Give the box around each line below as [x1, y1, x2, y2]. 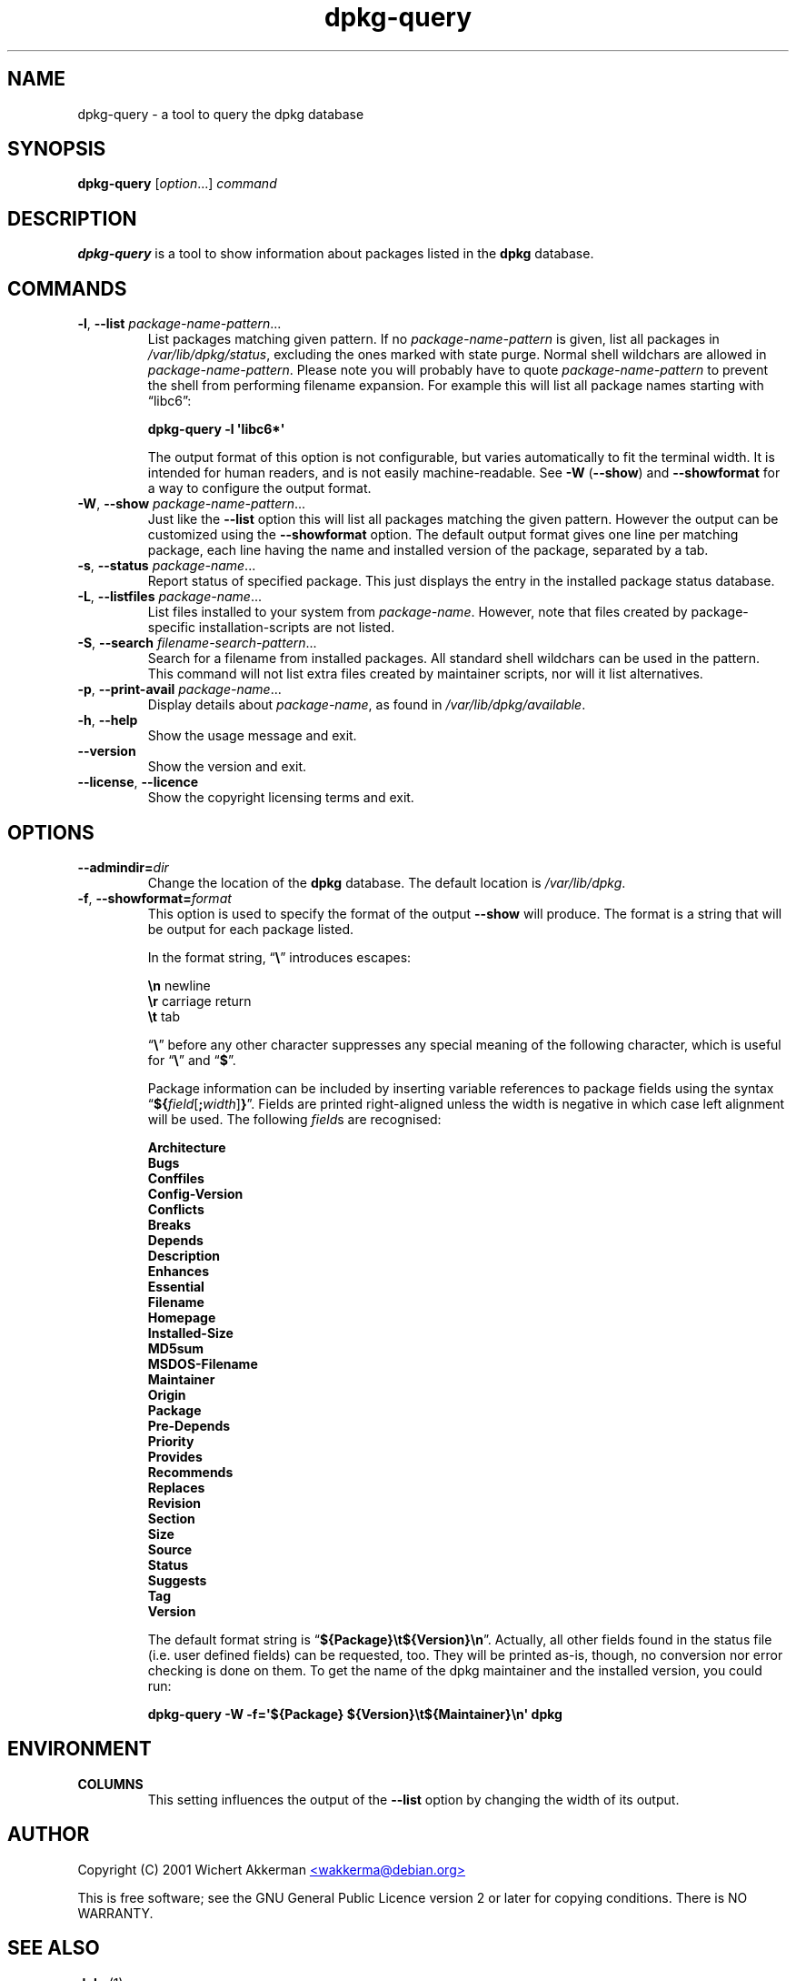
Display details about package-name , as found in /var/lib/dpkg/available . [147, 697, 586, 713]
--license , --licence [77, 774, 199, 790]
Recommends [147, 1463, 234, 1480]
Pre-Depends [147, 1417, 231, 1433]
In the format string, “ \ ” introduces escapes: [147, 949, 412, 965]
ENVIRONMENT [7, 1737, 152, 1761]
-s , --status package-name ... [77, 558, 256, 574]
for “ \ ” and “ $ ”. [147, 1051, 236, 1068]
